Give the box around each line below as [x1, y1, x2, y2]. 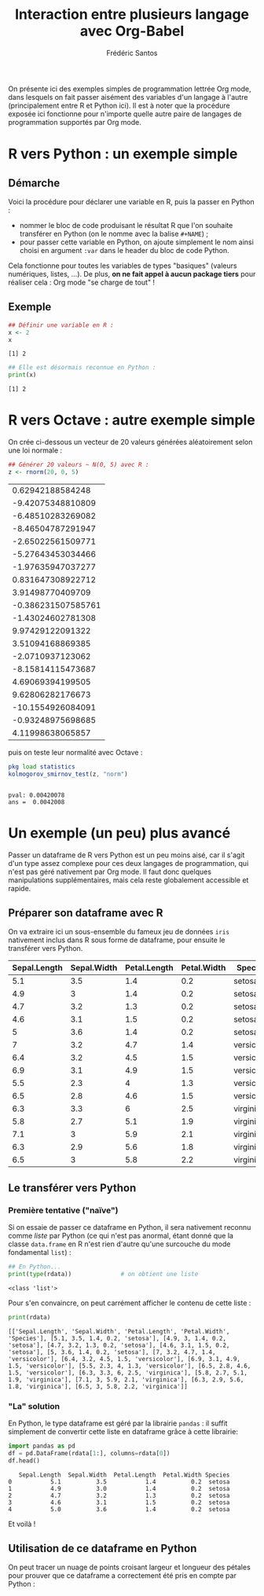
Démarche [8, 176, 60, 189]
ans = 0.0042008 [8, 798, 65, 806]
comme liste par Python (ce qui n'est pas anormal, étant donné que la [8, 1231, 234, 1240]
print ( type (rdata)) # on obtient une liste [8, 1270, 199, 1278]
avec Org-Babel [79, 22, 185, 40]
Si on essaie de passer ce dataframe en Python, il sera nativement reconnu [8, 1223, 251, 1231]
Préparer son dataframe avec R [8, 906, 163, 919]
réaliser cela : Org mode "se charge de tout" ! [8, 277, 156, 287]
